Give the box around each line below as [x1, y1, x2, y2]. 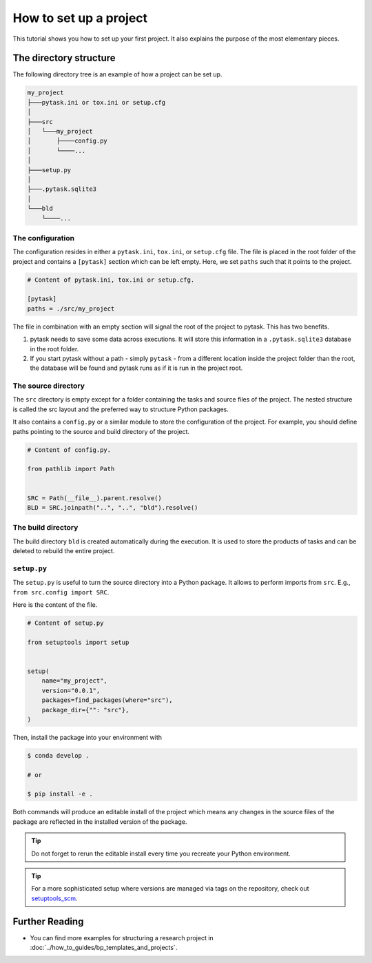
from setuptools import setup [27, 638, 130, 646]
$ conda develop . [27, 752, 90, 759]
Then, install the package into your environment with [12, 733, 162, 741]
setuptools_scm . [31, 894, 79, 902]
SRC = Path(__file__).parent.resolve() [27, 494, 162, 502]
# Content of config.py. [27, 446, 112, 454]
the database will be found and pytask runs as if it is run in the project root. [30, 364, 243, 372]
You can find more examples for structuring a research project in [30, 933, 214, 942]
